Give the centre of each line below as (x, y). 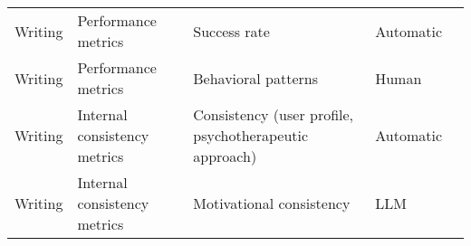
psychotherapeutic (251, 135)
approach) (225, 156)
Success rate (231, 31)
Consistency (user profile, (274, 114)
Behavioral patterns (256, 78)
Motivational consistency (272, 203)
